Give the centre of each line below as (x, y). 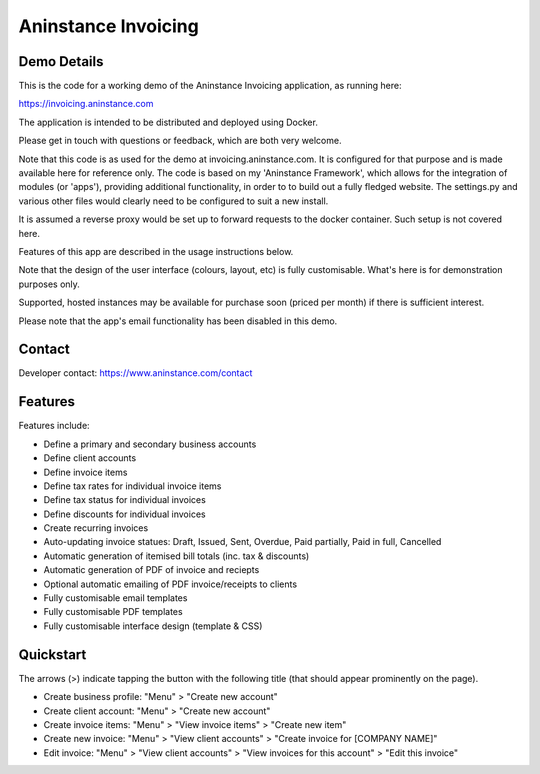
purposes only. (49, 284)
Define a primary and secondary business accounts (150, 444)
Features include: (54, 426)
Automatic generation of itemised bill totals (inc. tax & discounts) (176, 556)
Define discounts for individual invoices (124, 514)
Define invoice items (85, 472)
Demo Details (61, 61)
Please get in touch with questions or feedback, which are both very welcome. (180, 141)
